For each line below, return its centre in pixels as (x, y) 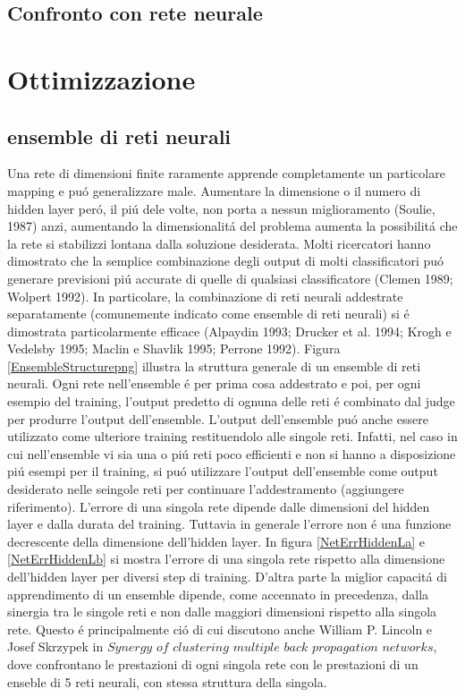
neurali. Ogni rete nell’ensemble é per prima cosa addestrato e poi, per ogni (214, 383)
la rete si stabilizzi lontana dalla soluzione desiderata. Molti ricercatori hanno (219, 243)
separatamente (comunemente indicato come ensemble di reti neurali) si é (208, 314)
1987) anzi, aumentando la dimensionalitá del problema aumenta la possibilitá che (232, 226)
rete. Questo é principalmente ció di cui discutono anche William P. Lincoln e (220, 629)
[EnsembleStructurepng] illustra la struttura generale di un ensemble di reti (214, 365)
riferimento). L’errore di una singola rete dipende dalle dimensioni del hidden (219, 506)
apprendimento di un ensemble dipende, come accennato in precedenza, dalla (218, 594)
